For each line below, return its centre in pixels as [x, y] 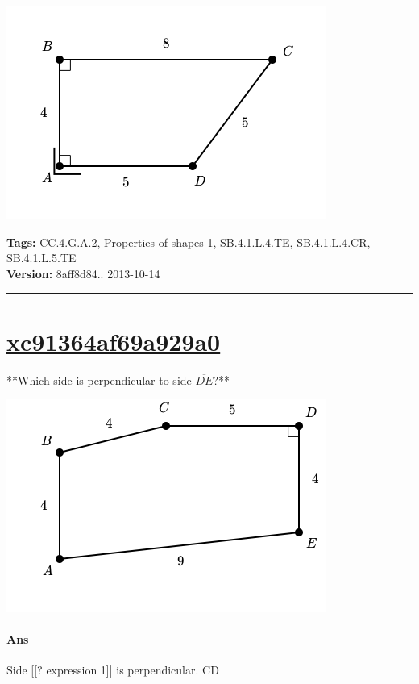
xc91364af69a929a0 [114, 341]
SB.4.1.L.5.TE [41, 258]
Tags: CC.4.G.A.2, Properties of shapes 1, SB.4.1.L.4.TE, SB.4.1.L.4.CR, [189, 242]
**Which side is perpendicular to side [99, 380]
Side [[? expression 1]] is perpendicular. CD [113, 670]
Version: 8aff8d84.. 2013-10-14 [83, 273]
